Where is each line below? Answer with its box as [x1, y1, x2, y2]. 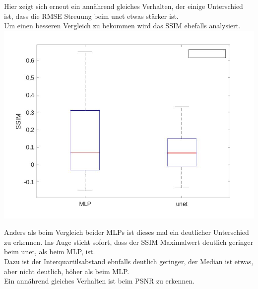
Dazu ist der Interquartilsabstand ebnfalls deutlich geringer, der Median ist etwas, [4, 256, 254, 266]
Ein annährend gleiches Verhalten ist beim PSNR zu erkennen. [4, 276, 194, 286]
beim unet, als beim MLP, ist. [4, 246, 95, 257]
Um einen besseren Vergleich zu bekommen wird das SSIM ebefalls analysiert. [4, 20, 241, 31]
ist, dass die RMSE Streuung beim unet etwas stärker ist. [4, 10, 179, 21]
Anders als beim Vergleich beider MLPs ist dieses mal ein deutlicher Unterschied [4, 227, 249, 237]
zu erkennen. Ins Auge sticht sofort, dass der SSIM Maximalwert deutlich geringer [4, 236, 254, 247]
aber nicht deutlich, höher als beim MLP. [4, 266, 129, 276]
